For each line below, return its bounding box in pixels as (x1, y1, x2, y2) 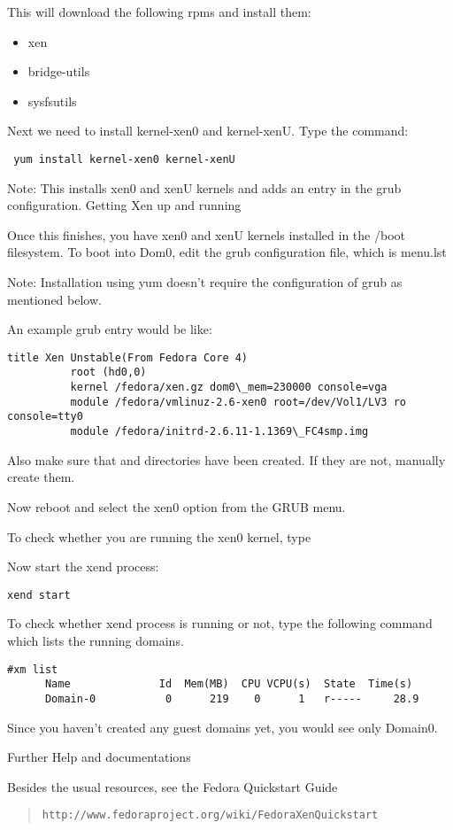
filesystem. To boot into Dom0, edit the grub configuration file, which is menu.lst (7, 243, 447, 261)
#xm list (7, 663, 58, 676)
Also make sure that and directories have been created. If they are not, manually (7, 450, 446, 469)
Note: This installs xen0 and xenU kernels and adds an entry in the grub (7, 178, 402, 197)
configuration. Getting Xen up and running (7, 196, 242, 214)
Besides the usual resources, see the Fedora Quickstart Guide (7, 777, 338, 795)
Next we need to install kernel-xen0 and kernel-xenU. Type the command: (7, 121, 409, 140)
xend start (7, 588, 71, 601)
